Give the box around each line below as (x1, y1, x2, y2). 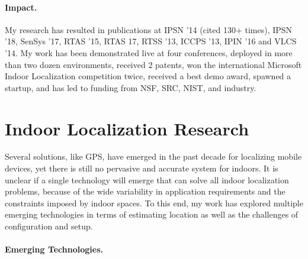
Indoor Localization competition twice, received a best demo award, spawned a (5, 70, 291, 82)
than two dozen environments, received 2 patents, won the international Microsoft (5, 58, 302, 70)
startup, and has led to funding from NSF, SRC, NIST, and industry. (5, 81, 256, 93)
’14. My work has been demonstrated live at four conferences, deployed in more (5, 46, 293, 59)
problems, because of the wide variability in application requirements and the (5, 185, 285, 198)
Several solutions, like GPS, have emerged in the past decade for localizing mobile (5, 150, 302, 163)
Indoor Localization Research (5, 116, 249, 140)
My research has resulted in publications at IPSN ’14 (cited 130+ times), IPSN (5, 23, 293, 35)
